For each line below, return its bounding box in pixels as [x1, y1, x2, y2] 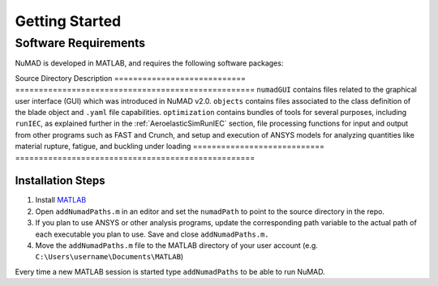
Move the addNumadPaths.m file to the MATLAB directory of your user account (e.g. [35, 240, 318, 250]
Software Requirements [15, 36, 146, 50]
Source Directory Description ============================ [15, 73, 247, 83]
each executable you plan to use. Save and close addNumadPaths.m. [35, 229, 269, 239]
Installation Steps [15, 174, 105, 188]
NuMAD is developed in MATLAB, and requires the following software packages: [15, 58, 284, 68]
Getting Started [15, 12, 122, 30]
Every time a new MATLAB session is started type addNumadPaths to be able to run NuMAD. [15, 267, 326, 276]
